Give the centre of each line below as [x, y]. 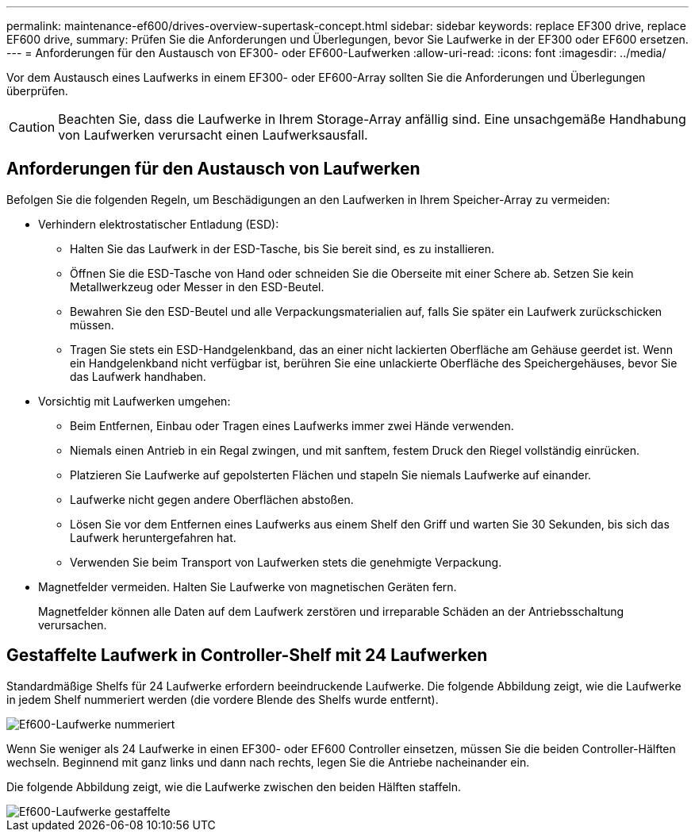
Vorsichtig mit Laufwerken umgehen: [134, 401]
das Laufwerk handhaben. [138, 376]
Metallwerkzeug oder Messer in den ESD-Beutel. [197, 286]
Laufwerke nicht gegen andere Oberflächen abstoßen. [212, 499]
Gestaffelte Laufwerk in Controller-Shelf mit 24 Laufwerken [247, 655]
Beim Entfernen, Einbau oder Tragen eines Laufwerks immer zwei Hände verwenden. [292, 425]
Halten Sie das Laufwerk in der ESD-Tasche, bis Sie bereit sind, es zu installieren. [282, 248]
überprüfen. [37, 91]
